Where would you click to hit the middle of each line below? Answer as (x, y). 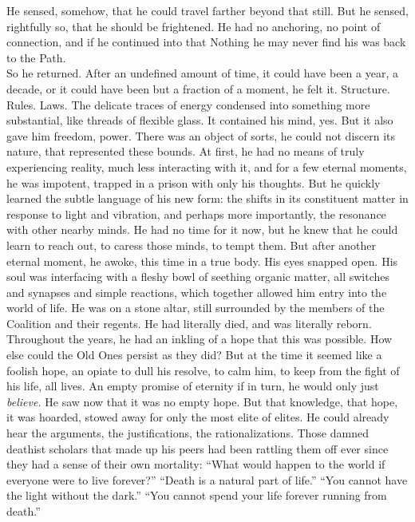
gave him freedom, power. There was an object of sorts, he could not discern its (201, 135)
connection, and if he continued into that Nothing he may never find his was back (206, 42)
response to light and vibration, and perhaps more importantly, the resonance (196, 214)
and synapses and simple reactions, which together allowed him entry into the (197, 292)
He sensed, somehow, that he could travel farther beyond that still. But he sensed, (207, 10)
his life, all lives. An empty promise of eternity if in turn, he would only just (193, 386)
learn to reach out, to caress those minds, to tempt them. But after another (192, 245)
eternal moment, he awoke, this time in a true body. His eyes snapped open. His (202, 261)
